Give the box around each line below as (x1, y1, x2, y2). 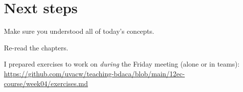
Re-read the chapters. (4, 42, 68, 52)
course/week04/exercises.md (4, 78, 88, 88)
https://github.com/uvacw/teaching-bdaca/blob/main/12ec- (4, 68, 185, 78)
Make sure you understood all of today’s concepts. (4, 26, 155, 36)
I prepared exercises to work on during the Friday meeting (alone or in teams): (4, 59, 240, 69)
